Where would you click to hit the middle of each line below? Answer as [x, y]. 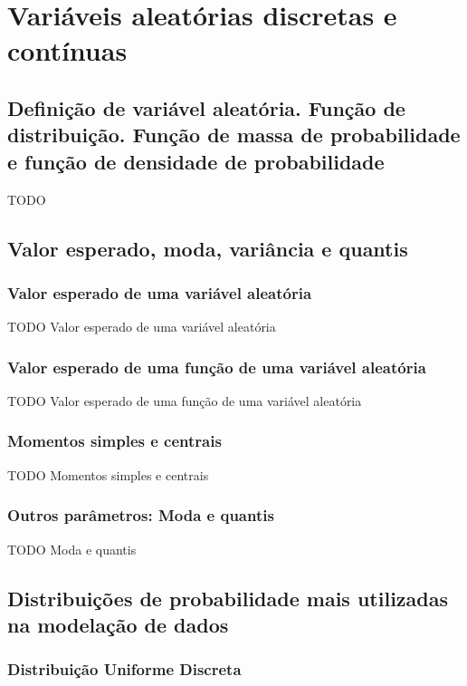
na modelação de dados [118, 624]
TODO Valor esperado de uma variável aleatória [142, 327]
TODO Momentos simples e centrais [108, 474]
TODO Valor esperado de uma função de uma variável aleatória [185, 400]
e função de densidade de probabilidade [196, 161]
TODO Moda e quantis [72, 549]
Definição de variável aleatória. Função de [206, 107]
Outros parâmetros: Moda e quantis [141, 515]
